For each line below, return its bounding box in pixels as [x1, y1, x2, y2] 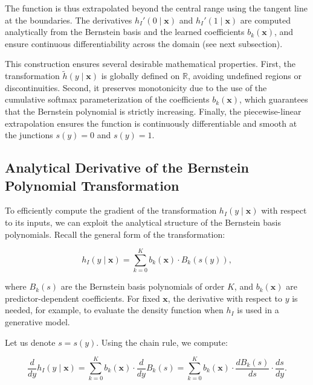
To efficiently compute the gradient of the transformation [5, 204, 217, 217]
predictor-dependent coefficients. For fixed [5, 291, 160, 304]
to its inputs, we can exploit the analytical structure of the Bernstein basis [5, 215, 281, 228]
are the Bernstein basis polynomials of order [60, 280, 225, 293]
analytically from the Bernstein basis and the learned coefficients [5, 25, 245, 38]
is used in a [237, 304, 279, 316]
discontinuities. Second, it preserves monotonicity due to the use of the [5, 81, 267, 94]
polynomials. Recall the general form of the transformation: [5, 227, 225, 240]
